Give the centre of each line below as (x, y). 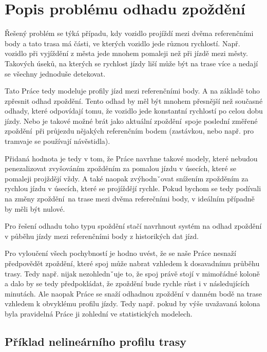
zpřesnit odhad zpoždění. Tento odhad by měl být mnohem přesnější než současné (134, 100)
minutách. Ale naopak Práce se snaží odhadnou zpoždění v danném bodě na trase (133, 293)
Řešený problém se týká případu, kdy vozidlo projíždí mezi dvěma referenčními (129, 33)
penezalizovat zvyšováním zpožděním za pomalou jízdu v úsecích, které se (120, 168)
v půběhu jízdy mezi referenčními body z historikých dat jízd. (102, 236)
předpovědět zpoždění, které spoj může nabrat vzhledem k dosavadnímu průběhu (132, 263)
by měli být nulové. (35, 208)
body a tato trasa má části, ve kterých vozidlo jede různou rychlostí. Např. (122, 43)
